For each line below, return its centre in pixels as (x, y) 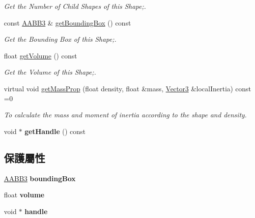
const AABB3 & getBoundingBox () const (68, 22)
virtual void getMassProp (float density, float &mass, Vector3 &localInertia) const (127, 88)
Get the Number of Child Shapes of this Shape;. (75, 6)
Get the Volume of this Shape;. (50, 72)
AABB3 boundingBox (40, 178)
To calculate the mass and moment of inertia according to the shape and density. (126, 115)
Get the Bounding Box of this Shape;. (60, 39)
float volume (24, 195)
